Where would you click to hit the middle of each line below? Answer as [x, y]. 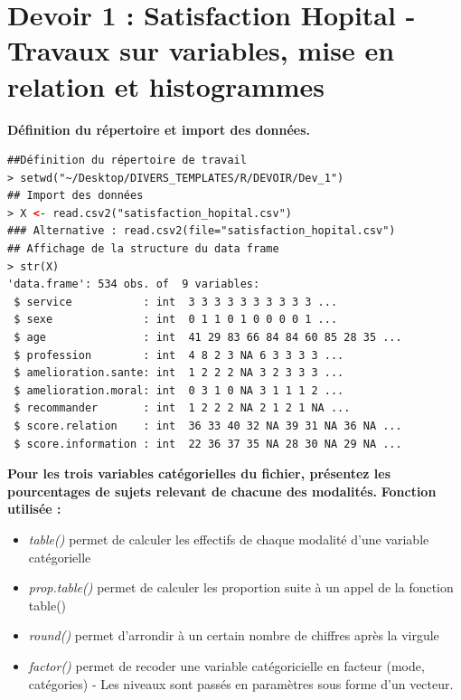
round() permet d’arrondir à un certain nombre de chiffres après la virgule [234, 635]
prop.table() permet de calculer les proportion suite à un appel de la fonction [241, 587]
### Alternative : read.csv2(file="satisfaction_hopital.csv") [202, 231]
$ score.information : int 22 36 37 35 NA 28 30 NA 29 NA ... [208, 444]
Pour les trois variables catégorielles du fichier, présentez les [199, 473]
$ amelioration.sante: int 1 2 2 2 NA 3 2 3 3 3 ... [179, 373]
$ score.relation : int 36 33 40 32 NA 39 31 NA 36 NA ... [208, 426]
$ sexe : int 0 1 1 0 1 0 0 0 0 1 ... [176, 320]
